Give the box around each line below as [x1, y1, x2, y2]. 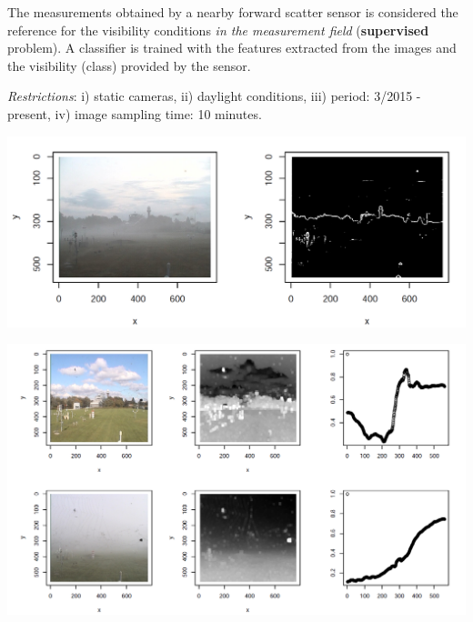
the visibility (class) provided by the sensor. [7, 55, 251, 75]
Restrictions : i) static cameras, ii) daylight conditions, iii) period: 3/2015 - [7, 86, 421, 105]
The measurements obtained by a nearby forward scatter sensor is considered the [7, 3, 458, 21]
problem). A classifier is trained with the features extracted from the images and [7, 38, 457, 57]
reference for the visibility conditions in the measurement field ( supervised [7, 20, 429, 39]
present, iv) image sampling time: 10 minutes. [7, 104, 262, 123]
